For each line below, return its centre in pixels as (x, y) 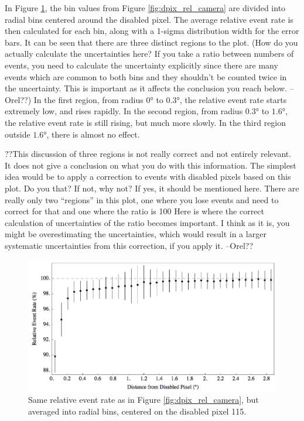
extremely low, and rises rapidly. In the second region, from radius (124, 111)
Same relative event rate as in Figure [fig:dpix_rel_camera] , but (144, 400)
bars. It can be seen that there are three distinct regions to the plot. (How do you (151, 42)
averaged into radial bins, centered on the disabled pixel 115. (137, 411)
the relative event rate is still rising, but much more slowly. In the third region (146, 122)
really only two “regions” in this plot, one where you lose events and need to (142, 199)
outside (18, 134)
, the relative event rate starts (233, 99)
